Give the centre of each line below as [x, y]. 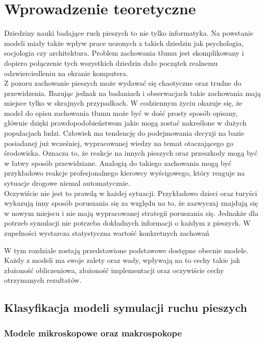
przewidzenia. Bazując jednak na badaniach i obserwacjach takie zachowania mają [132, 93]
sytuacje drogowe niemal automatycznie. [67, 183]
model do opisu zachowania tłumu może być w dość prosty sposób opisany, [121, 113]
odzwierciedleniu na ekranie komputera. [66, 73]
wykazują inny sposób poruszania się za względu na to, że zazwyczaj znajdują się [131, 203]
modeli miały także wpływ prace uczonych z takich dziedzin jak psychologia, [124, 43]
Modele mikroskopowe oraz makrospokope [93, 333]
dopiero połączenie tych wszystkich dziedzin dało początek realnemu [111, 63]
